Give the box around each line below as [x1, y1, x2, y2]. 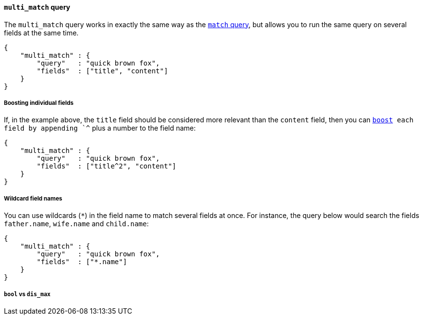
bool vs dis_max [4, 290, 51, 298]
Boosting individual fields [4, 100, 74, 106]
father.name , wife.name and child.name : [4, 219, 149, 228]
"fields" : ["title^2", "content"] [37, 162, 177, 170]
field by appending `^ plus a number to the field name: [4, 124, 196, 133]
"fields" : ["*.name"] [37, 258, 127, 266]
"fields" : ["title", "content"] [37, 67, 168, 75]
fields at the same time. [4, 28, 79, 37]
